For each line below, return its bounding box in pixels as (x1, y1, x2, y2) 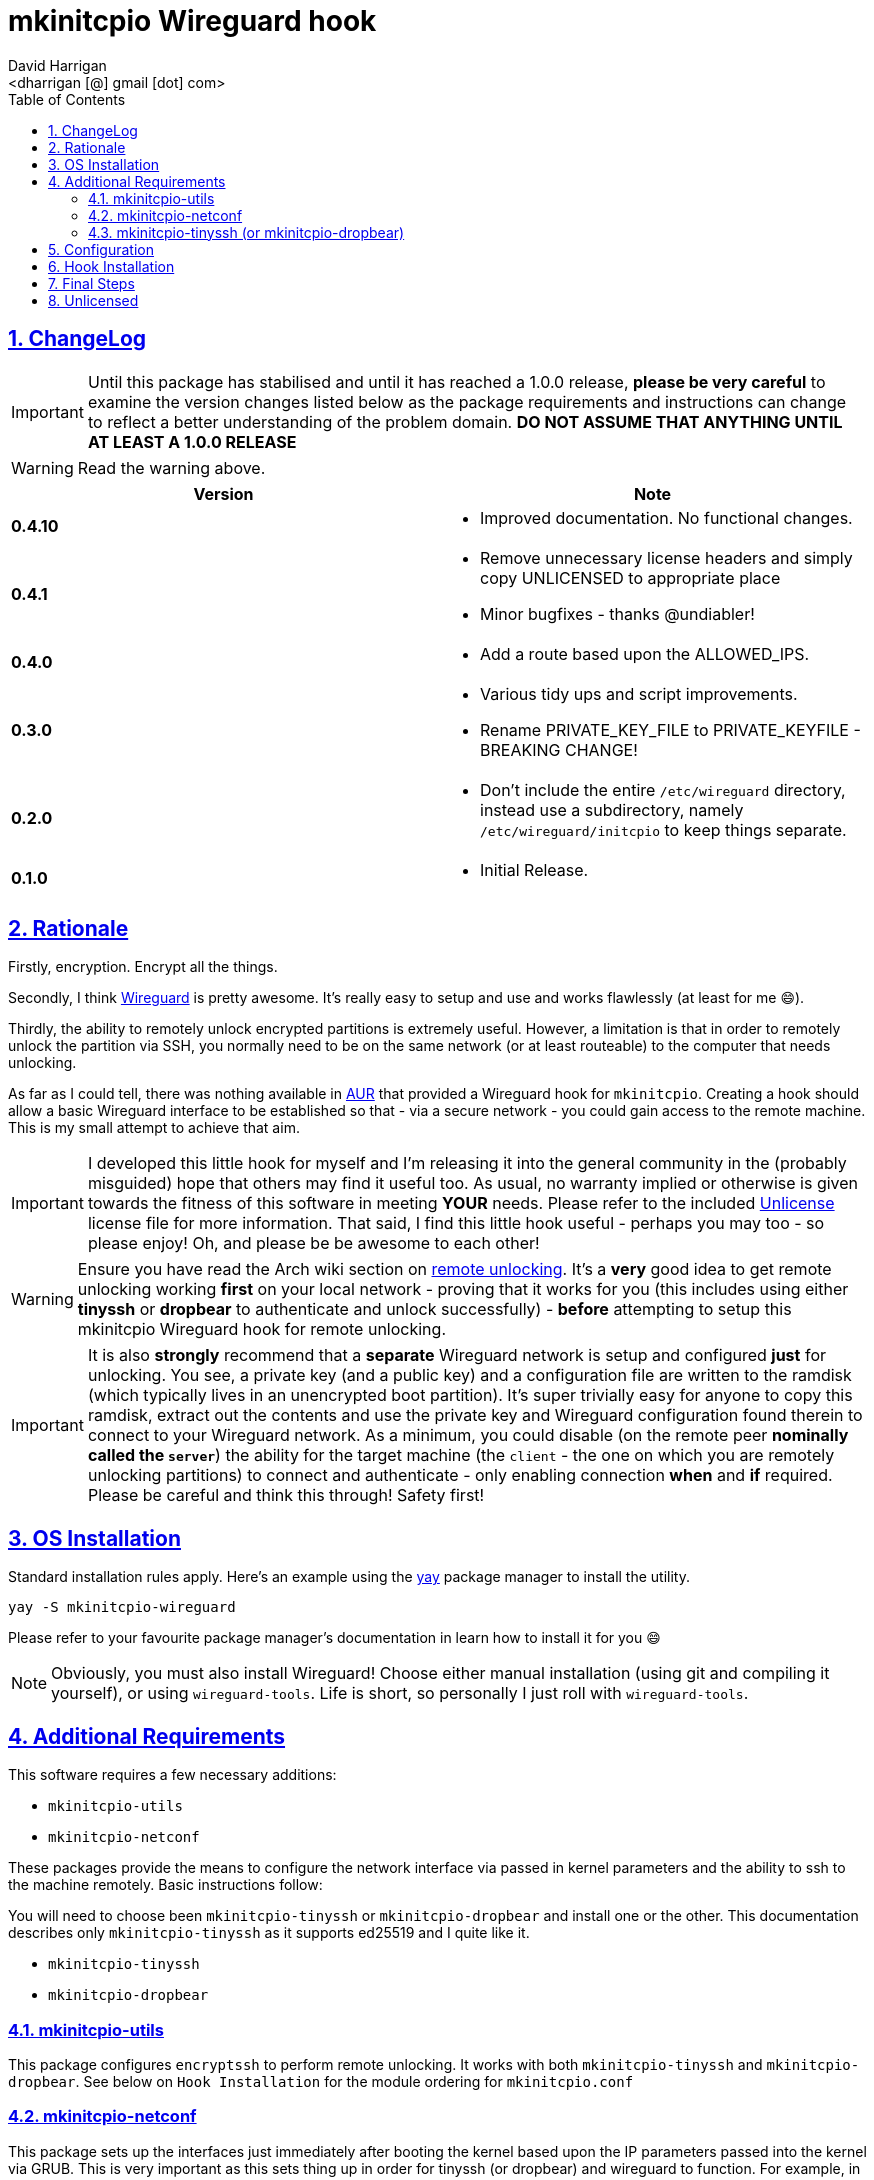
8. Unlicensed (48, 291, 139, 309)
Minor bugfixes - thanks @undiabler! (480, 603, 755, 624)
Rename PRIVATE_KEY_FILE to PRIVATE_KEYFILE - (480, 719, 861, 740)
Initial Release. (480, 859, 589, 880)
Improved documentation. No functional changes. (480, 507, 853, 528)
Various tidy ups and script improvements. (480, 683, 798, 704)
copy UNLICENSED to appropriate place (480, 567, 781, 588)
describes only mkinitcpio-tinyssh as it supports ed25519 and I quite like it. (8, 1924, 530, 1942)
